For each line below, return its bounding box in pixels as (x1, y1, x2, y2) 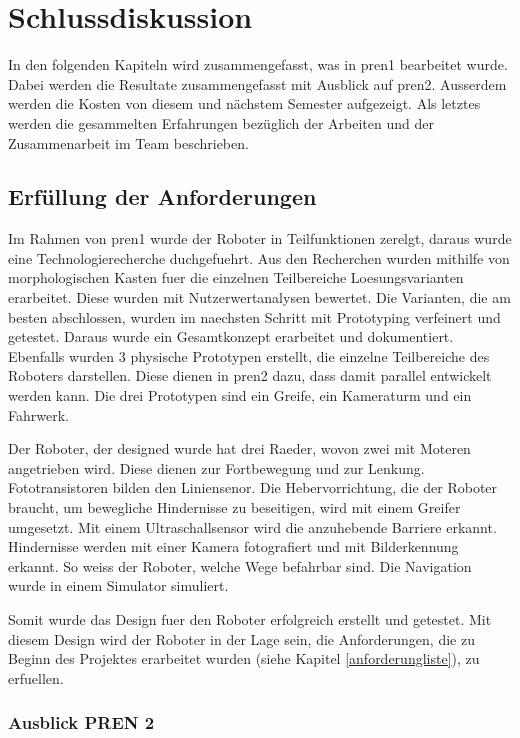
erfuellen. (8, 667, 64, 688)
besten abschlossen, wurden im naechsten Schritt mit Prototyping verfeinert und (8, 306, 501, 327)
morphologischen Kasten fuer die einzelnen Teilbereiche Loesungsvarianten (8, 267, 464, 288)
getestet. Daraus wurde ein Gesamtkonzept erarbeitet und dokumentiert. (8, 326, 454, 347)
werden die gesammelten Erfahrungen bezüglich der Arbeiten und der (8, 112, 434, 133)
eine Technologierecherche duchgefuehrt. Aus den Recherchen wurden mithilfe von (8, 247, 510, 268)
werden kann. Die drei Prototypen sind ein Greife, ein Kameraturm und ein (8, 385, 472, 406)
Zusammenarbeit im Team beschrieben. (8, 132, 249, 153)
